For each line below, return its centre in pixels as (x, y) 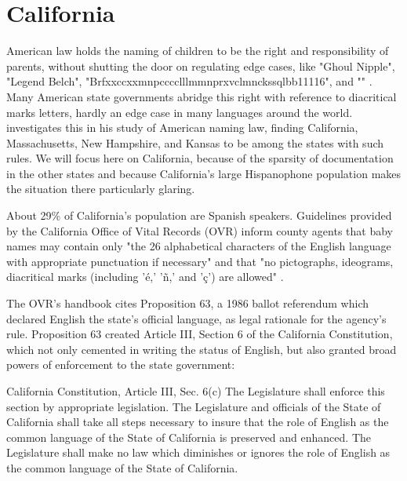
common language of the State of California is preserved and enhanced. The (189, 437)
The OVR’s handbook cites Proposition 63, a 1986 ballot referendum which (187, 303)
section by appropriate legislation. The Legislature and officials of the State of (194, 406)
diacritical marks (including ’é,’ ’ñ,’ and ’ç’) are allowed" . (145, 277)
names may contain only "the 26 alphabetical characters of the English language (199, 246)
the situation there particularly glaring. (101, 189)
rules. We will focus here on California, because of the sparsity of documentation (200, 158)
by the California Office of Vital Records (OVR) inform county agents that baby (200, 230)
